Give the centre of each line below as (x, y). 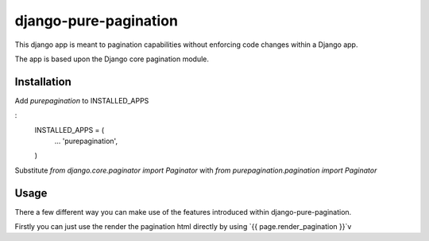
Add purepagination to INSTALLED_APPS (82, 100)
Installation (43, 82)
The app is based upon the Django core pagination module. (112, 59)
